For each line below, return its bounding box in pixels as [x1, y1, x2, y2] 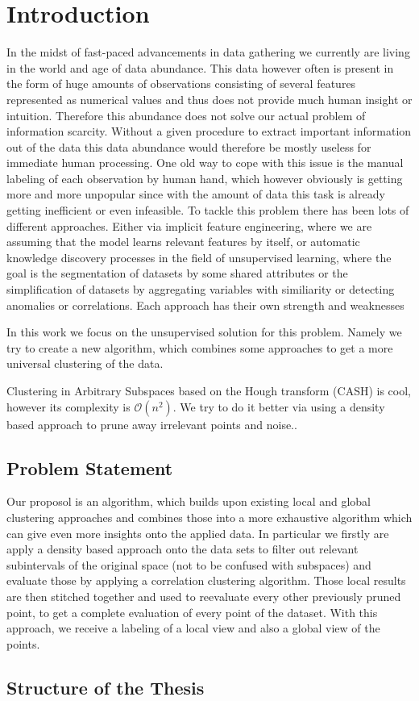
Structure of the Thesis [6, 674, 205, 699]
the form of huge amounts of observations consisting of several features [6, 75, 356, 92]
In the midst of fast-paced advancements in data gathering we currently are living [6, 44, 410, 61]
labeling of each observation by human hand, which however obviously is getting [6, 169, 403, 186]
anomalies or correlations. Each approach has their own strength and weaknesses [6, 296, 404, 313]
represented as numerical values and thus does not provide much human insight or [6, 90, 413, 107]
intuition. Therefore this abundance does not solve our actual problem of [6, 106, 366, 123]
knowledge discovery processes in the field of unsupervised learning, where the [6, 248, 392, 265]
